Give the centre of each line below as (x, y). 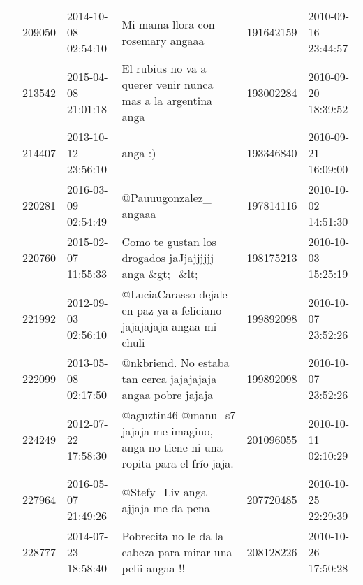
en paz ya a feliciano (172, 310)
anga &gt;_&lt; (160, 274)
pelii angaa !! (153, 568)
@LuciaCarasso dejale (175, 294)
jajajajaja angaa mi (169, 326)
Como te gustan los (169, 241)
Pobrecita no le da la (173, 536)
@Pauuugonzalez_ (166, 197)
